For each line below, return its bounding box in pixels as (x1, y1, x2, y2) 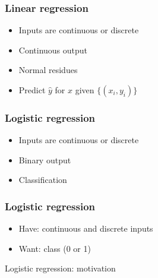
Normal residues (18, 64, 78, 76)
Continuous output (18, 43, 88, 56)
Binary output (18, 153, 71, 166)
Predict (18, 84, 46, 96)
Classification (18, 173, 67, 186)
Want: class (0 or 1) (18, 242, 91, 254)
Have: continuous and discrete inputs (18, 222, 153, 235)
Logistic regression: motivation (5, 262, 116, 274)
